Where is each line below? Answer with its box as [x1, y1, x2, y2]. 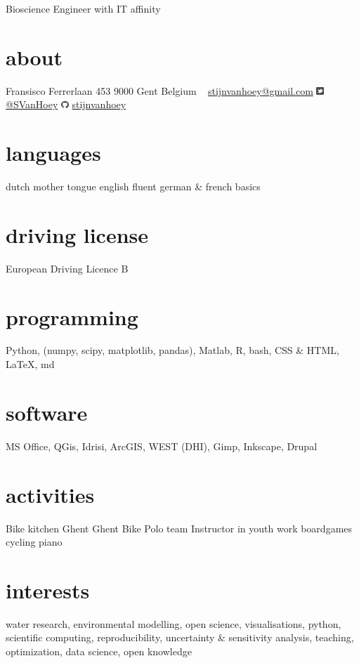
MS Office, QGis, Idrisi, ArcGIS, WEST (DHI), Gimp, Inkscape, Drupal [6, 438, 318, 453]
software [6, 398, 88, 426]
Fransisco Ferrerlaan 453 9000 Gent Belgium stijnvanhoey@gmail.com [6, 83, 313, 98]
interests [6, 575, 90, 604]
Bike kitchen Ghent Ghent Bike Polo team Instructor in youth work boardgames [6, 520, 353, 535]
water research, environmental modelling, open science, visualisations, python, [6, 616, 341, 631]
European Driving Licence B [6, 261, 129, 275]
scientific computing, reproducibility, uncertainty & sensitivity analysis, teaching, [6, 630, 354, 645]
